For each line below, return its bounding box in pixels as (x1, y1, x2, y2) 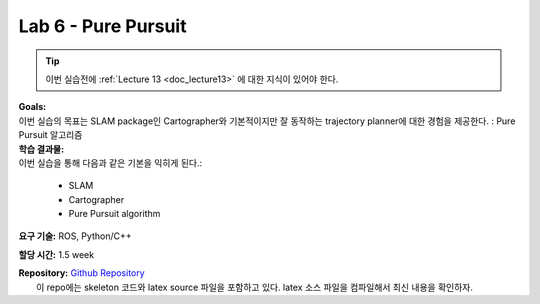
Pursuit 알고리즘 (18, 129, 83, 141)
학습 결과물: (18, 143, 65, 155)
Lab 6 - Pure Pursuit (18, 15, 187, 37)
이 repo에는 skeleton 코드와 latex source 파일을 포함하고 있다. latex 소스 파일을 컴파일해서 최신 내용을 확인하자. (36, 281, 474, 293)
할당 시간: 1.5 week (18, 248, 95, 260)
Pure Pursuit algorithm (68, 208, 161, 220)
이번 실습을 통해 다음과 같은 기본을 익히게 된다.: (18, 156, 203, 169)
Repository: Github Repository (18, 267, 145, 279)
